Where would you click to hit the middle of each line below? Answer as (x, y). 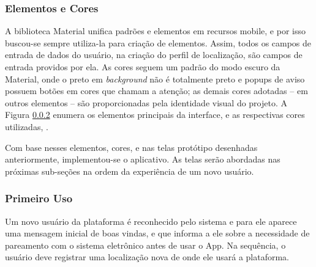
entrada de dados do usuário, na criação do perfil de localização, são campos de (154, 55)
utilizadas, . (27, 126)
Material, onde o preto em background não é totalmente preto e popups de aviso (155, 79)
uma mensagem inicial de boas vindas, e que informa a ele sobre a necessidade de (157, 233)
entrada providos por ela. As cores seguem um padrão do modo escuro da (143, 67)
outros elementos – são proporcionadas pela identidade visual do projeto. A (146, 102)
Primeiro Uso (39, 198)
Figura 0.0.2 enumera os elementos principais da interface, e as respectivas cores (155, 115)
